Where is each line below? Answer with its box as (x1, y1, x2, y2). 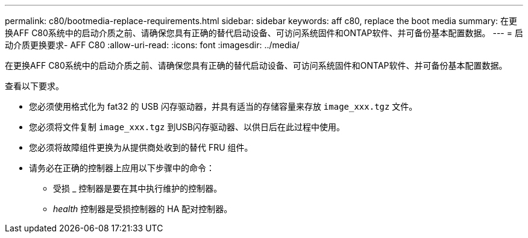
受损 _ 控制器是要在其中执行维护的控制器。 (53, 183, 222, 193)
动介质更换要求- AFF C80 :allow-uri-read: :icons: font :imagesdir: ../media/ (5, 40, 300, 50)
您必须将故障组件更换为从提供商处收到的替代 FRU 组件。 (29, 142, 253, 152)
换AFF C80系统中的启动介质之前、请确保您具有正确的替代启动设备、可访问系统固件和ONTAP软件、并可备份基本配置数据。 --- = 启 (5, 28, 523, 38)
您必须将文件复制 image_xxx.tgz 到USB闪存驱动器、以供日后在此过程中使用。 (29, 122, 345, 132)
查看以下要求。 (5, 81, 64, 91)
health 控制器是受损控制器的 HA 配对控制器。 (53, 204, 233, 214)
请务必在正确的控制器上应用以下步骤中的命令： (29, 163, 215, 173)
